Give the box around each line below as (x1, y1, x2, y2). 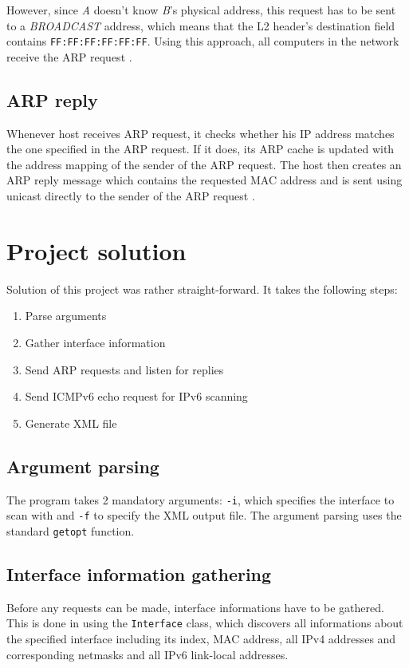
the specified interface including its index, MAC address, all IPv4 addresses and (6, 630, 396, 646)
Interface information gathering (6, 561, 272, 586)
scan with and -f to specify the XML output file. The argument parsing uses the (6, 507, 402, 524)
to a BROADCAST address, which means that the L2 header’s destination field (6, 17, 395, 34)
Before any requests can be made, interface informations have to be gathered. (6, 599, 384, 615)
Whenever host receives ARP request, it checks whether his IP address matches (6, 125, 395, 141)
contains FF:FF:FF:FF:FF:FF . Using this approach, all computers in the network (6, 33, 399, 49)
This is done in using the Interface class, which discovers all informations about (6, 615, 403, 631)
